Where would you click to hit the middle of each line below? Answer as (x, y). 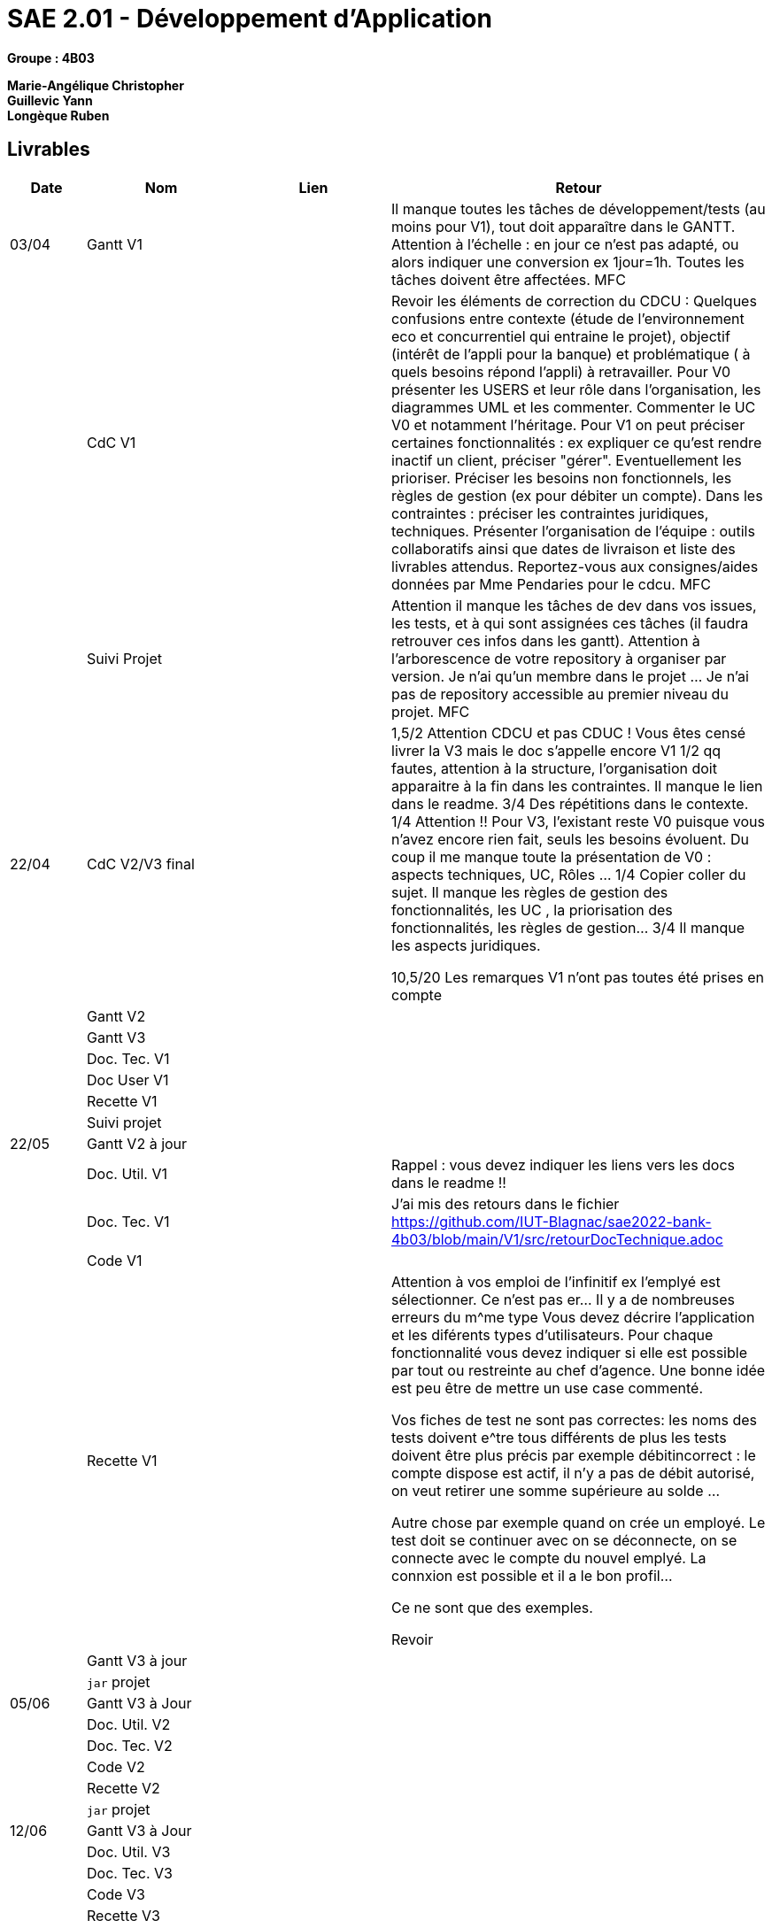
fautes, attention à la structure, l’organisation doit (554, 768)
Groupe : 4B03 (51, 58)
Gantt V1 (115, 244)
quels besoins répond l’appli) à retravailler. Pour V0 (561, 371)
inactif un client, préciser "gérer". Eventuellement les (567, 460)
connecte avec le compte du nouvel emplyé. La (549, 1558)
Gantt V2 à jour (137, 1143)
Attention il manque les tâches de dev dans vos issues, (574, 605)
